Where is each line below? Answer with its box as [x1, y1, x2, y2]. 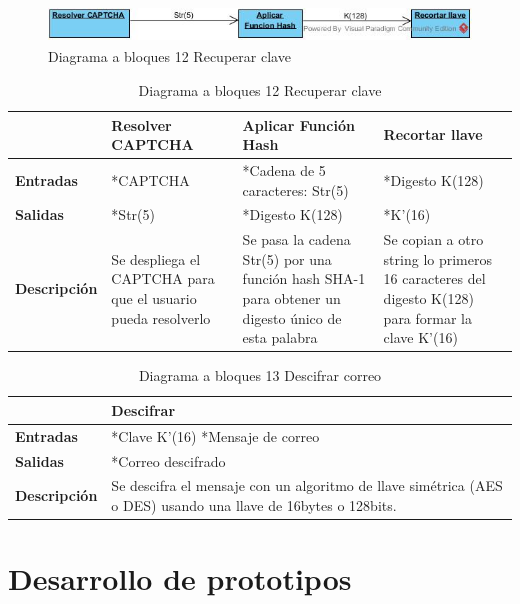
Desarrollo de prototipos [8, 558, 352, 599]
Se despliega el [111, 248, 201, 269]
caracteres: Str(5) [242, 179, 349, 200]
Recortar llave [383, 124, 483, 145]
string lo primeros [383, 248, 492, 269]
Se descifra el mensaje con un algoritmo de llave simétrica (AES [111, 475, 503, 496]
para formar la [383, 307, 473, 328]
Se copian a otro [383, 229, 484, 250]
